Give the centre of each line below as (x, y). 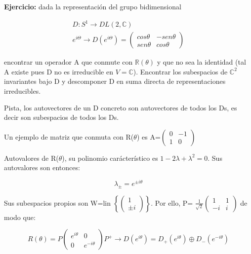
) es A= (148, 136)
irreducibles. (22, 91)
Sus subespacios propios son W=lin (57, 202)
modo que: (20, 217)
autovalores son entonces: (42, 167)
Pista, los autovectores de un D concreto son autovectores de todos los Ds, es (121, 107)
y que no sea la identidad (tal (201, 62)
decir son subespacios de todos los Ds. (62, 117)
